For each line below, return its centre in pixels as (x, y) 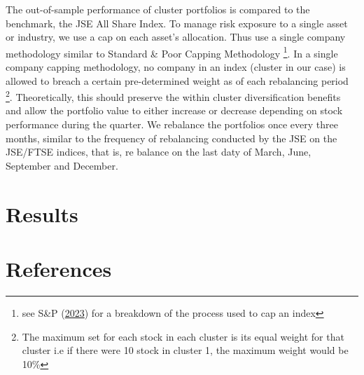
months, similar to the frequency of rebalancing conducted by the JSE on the (171, 138)
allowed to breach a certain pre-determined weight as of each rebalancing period (177, 80)
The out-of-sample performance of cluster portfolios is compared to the (158, 9)
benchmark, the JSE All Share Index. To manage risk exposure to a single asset (177, 23)
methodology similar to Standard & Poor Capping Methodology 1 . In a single (172, 52)
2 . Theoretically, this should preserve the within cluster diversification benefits (173, 96)
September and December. (62, 165)
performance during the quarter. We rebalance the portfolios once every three (172, 124)
